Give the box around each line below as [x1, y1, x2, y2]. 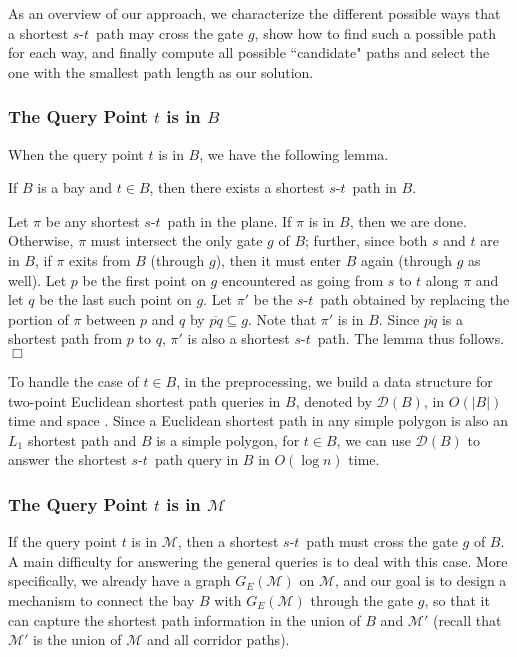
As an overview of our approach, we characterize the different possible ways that [8, 3, 501, 23]
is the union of [33, 629, 122, 650]
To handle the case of [8, 370, 139, 391]
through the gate [310, 589, 414, 610]
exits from [69, 249, 131, 270]
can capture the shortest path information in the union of [8, 609, 361, 630]
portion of [8, 308, 69, 329]
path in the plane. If [167, 210, 292, 231]
